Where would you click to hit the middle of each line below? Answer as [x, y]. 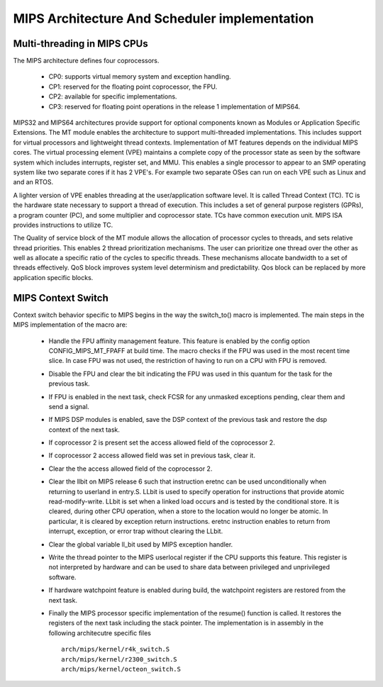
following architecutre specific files [100, 633]
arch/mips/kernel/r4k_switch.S [116, 649]
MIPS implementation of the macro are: [70, 325]
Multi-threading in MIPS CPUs [81, 44]
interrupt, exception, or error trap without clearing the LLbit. [136, 531]
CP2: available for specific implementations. [113, 96]
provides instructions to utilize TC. [63, 225]
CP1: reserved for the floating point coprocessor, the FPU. [133, 86]
